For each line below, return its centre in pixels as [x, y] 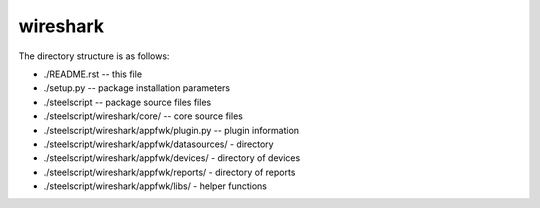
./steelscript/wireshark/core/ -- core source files [143, 116]
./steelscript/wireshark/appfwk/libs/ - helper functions [155, 186]
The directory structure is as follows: [94, 56]
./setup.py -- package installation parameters [136, 88]
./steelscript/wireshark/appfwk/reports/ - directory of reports [169, 172]
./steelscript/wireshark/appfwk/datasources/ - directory [158, 144]
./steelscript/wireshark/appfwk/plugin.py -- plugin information [171, 130]
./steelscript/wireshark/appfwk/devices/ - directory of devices [172, 158]
